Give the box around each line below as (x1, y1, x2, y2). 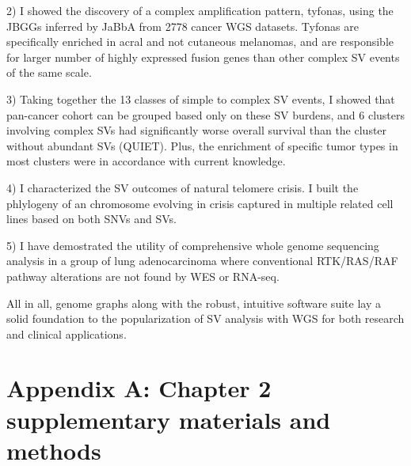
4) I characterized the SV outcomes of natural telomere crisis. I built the (6, 179, 359, 195)
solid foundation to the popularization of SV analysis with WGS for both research (6, 310, 405, 327)
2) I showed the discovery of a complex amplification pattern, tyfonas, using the (6, 2, 394, 18)
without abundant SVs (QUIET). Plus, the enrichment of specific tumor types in (6, 137, 398, 153)
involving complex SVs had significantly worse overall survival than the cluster (6, 122, 387, 138)
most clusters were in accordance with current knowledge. (6, 153, 286, 169)
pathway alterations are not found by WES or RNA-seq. (6, 267, 280, 284)
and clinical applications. (6, 325, 127, 342)
